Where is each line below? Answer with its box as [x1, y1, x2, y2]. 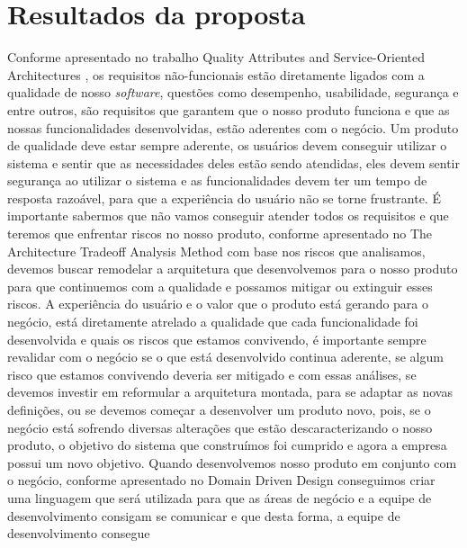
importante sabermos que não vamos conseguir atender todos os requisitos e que [7, 206, 449, 225]
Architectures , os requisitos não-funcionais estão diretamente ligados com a [7, 65, 425, 84]
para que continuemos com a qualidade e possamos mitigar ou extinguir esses [7, 276, 433, 295]
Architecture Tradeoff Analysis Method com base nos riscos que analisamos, [7, 241, 426, 260]
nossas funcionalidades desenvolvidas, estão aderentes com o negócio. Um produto [7, 118, 459, 137]
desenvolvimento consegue [7, 524, 150, 543]
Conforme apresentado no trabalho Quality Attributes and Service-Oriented [7, 48, 425, 67]
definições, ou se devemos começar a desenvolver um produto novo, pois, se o [7, 400, 431, 418]
